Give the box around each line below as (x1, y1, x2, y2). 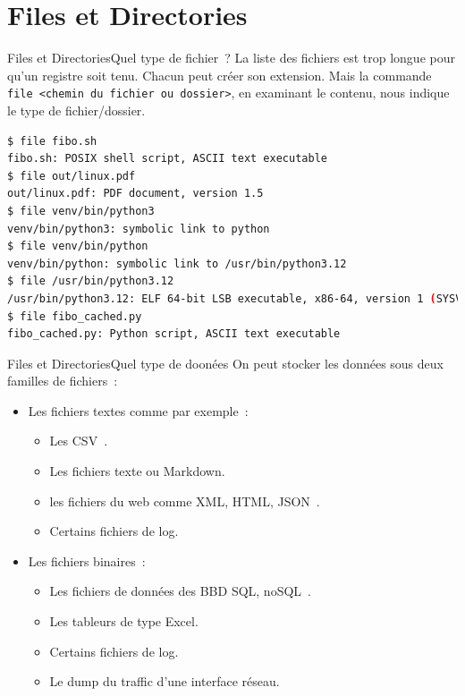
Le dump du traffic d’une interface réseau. (49, 672, 280, 691)
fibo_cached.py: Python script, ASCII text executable (7, 327, 341, 341)
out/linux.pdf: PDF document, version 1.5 (7, 187, 264, 200)
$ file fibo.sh (7, 134, 97, 148)
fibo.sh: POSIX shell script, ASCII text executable (7, 152, 327, 166)
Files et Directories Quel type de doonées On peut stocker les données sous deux (7, 353, 444, 372)
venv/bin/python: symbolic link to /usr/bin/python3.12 (7, 257, 347, 270)
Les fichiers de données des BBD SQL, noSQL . (49, 581, 311, 600)
